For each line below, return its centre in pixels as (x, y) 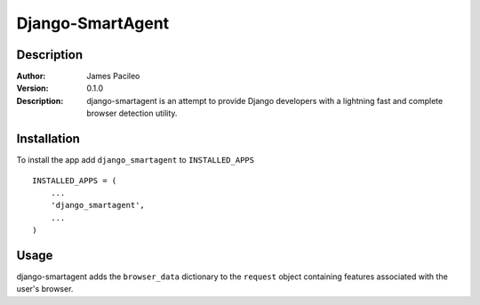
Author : (31, 76)
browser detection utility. (132, 113)
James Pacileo (113, 76)
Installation (48, 139)
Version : (32, 88)
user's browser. (45, 289)
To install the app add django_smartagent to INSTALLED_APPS (136, 160)
